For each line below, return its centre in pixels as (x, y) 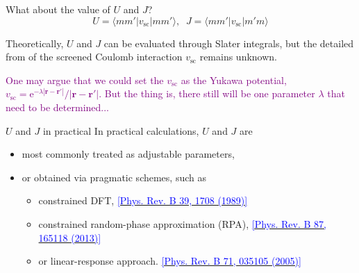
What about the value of (58, 9)
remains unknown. (239, 57)
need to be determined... (57, 107)
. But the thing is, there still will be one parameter (207, 93)
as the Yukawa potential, (234, 80)
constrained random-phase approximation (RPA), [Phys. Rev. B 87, (182, 223)
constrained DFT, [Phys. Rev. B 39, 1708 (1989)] (143, 200)
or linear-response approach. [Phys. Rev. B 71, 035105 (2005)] (170, 261)
